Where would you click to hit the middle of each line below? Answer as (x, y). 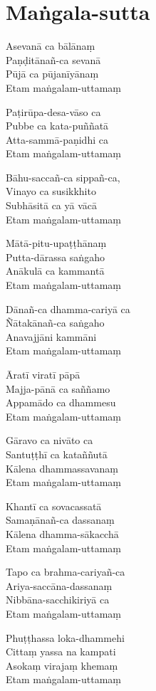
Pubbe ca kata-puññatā (57, 126)
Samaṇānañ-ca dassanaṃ (60, 520)
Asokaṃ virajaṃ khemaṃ (62, 665)
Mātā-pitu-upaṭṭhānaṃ (56, 243)
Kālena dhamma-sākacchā (62, 533)
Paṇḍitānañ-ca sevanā (53, 59)
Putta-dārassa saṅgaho (55, 257)
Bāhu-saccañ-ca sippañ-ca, (63, 177)
